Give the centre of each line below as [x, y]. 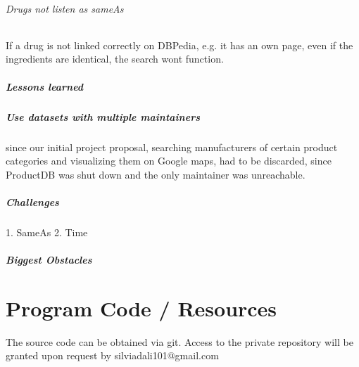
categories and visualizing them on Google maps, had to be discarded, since [169, 161]
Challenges [32, 201]
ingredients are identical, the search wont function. [115, 59]
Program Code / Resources [141, 308]
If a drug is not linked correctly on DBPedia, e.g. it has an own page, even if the [179, 45]
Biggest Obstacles [49, 260]
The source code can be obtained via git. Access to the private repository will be [179, 341]
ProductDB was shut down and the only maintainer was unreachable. [156, 174]
